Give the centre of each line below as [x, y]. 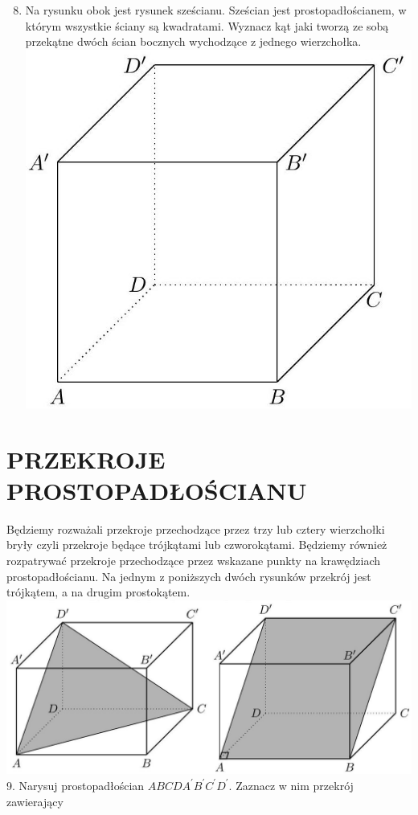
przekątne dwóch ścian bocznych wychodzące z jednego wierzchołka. [193, 41]
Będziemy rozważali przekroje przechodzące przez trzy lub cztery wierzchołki [196, 528]
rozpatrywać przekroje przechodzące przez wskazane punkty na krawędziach [194, 561]
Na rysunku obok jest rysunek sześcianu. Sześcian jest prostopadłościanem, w [216, 10]
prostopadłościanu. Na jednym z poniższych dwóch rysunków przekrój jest [189, 576]
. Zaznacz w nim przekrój [291, 785]
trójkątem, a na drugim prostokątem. [98, 592]
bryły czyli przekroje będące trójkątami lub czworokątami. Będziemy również [197, 545]
